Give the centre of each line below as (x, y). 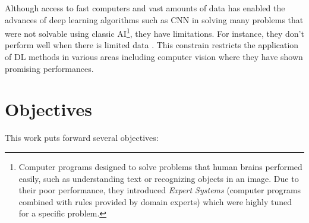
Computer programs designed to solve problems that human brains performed (160, 166)
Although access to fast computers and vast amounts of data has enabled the (145, 8)
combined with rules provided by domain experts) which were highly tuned (155, 201)
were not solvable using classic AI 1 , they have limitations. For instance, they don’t (154, 32)
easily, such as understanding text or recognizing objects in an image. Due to (159, 178)
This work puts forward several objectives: (82, 138)
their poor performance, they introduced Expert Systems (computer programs (160, 190)
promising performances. (49, 68)
